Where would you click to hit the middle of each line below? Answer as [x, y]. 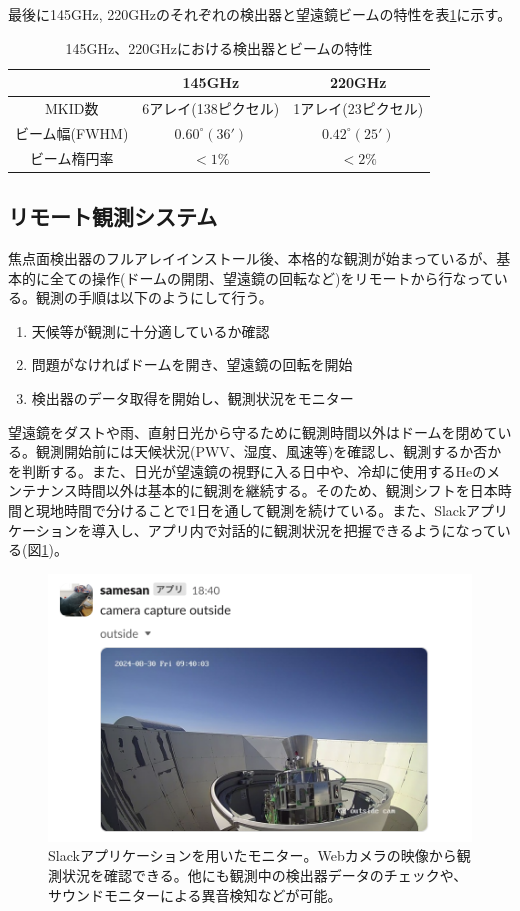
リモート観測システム [113, 216]
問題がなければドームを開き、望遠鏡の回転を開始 [192, 364]
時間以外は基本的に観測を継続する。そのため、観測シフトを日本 [287, 490]
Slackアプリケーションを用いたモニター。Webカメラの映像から [252, 855]
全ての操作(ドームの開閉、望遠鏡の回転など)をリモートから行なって [271, 277]
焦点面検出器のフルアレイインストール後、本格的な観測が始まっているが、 [252, 258]
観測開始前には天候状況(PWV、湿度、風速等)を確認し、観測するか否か [268, 451]
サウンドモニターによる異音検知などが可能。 [195, 894]
